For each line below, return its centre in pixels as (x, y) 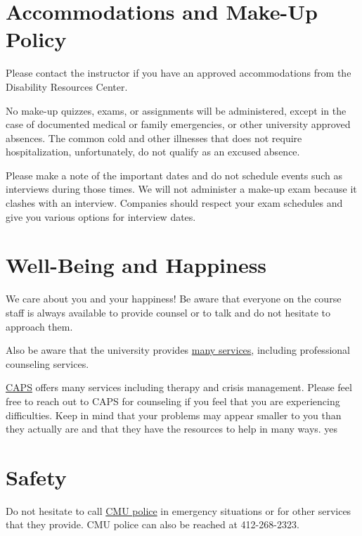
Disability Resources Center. (67, 86)
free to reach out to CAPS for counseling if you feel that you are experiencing (173, 401)
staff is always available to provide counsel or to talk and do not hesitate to (168, 312)
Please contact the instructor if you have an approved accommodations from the (179, 73)
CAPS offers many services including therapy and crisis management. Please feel (179, 387)
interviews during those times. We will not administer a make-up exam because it (181, 189)
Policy (36, 39)
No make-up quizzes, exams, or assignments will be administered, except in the (176, 110)
